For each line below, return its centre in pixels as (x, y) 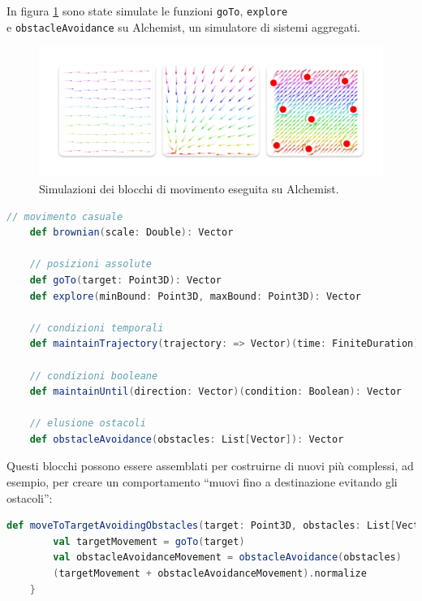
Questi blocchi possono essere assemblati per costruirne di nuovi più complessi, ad (210, 466)
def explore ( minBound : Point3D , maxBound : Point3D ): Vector (195, 296)
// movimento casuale (65, 216)
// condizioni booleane (94, 376)
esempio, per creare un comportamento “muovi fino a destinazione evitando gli (202, 482)
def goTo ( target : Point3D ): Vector (125, 280)
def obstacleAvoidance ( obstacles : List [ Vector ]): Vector (187, 439)
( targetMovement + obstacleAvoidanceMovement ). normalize (210, 574)
